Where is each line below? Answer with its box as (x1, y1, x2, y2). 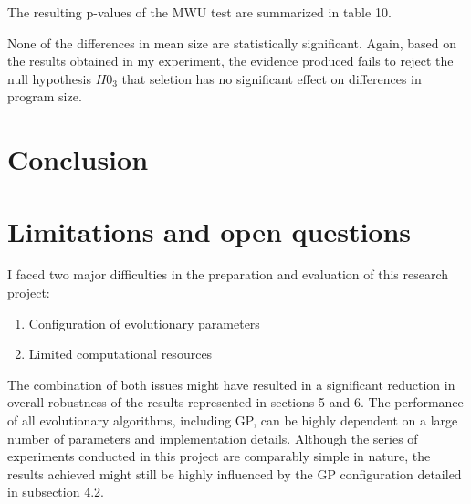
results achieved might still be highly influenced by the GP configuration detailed (7, 464, 462, 483)
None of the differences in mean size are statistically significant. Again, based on (7, 33, 457, 52)
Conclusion (7, 141, 149, 178)
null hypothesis (7, 68, 91, 88)
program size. (7, 87, 82, 106)
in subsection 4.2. (7, 482, 104, 501)
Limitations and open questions (7, 212, 412, 249)
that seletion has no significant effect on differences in (121, 68, 422, 88)
